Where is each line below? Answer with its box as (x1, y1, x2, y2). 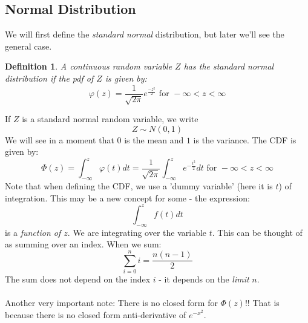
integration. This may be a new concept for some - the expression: (5, 191, 250, 204)
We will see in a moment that (5, 133, 114, 146)
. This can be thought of (212, 226, 303, 238)
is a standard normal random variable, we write (22, 113, 198, 125)
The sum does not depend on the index (5, 272, 151, 285)
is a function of (5, 226, 61, 238)
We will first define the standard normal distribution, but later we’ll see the (5, 28, 284, 41)
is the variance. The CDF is (193, 133, 297, 146)
